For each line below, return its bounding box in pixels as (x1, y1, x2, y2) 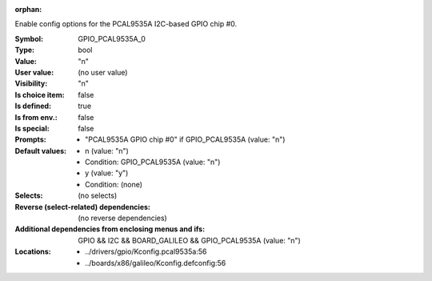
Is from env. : (14, 112, 58, 122)
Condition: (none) (85, 179, 143, 189)
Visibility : (14, 78, 48, 88)
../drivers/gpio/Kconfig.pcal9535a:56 (85, 247, 207, 256)
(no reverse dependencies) (78, 213, 167, 223)
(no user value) (78, 67, 128, 77)
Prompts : (14, 134, 47, 144)
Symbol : (14, 34, 44, 43)
